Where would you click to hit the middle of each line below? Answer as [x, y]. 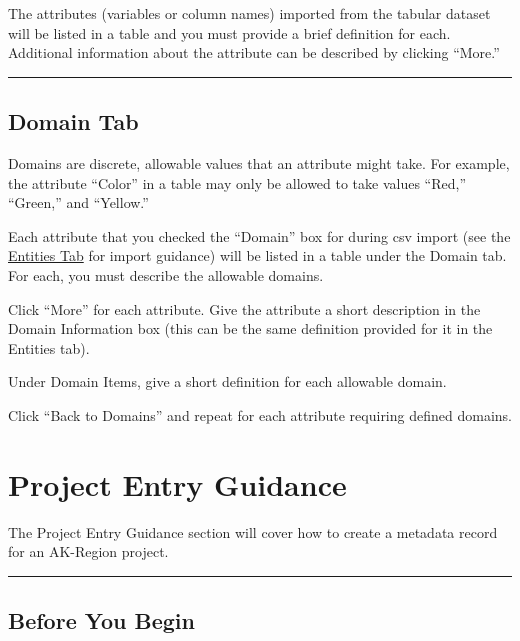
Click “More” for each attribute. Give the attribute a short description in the [244, 308]
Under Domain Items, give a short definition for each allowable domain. [227, 381]
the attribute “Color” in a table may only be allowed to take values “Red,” [237, 182]
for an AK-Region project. [88, 551]
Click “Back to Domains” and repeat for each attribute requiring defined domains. [260, 414]
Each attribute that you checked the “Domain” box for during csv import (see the [259, 235]
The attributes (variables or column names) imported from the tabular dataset [249, 13]
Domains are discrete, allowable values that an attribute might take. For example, [259, 162]
